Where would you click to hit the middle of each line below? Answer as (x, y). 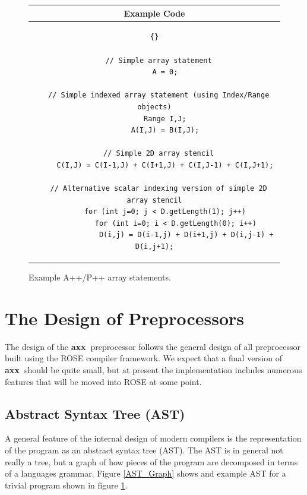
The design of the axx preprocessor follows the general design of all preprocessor (153, 346)
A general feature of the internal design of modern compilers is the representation (153, 438)
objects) (154, 107)
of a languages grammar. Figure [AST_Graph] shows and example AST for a (145, 473)
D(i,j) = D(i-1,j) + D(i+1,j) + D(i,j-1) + (186, 235)
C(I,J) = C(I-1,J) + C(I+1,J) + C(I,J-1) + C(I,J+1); (165, 165)
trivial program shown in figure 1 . (66, 485)
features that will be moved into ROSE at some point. (103, 381)
